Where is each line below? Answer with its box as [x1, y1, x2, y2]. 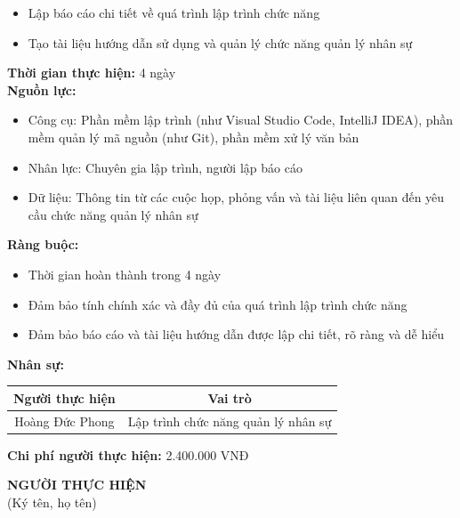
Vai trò [207, 388, 252, 407]
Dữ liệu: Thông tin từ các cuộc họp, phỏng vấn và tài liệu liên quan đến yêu [28, 188, 445, 206]
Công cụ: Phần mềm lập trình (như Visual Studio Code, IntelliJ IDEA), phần [28, 110, 454, 129]
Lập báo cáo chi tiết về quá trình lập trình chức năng [28, 4, 320, 21]
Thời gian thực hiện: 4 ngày [7, 63, 176, 82]
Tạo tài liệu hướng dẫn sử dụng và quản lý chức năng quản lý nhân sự [28, 33, 413, 52]
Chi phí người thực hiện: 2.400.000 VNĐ [7, 445, 249, 464]
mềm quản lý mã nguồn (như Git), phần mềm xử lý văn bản [28, 127, 359, 146]
